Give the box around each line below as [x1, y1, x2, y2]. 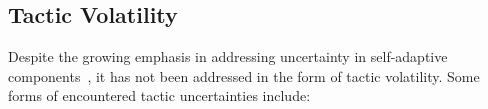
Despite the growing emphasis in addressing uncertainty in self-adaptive [8, 46, 448, 67]
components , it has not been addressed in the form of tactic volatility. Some [8, 65, 480, 86]
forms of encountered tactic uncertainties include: [8, 85, 311, 106]
